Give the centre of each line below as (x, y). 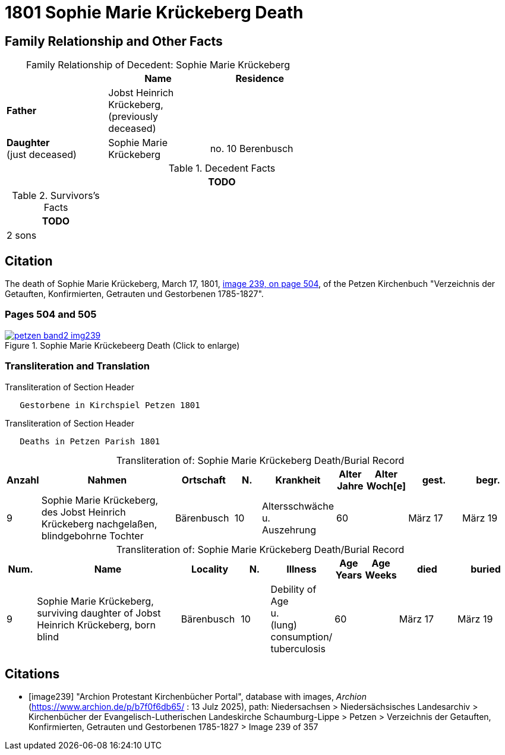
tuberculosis (298, 648)
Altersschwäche (298, 506)
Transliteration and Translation (77, 366)
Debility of (293, 589)
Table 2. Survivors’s (56, 196)
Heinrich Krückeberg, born (96, 625)
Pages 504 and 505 (51, 315)
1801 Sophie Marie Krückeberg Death (154, 12)
